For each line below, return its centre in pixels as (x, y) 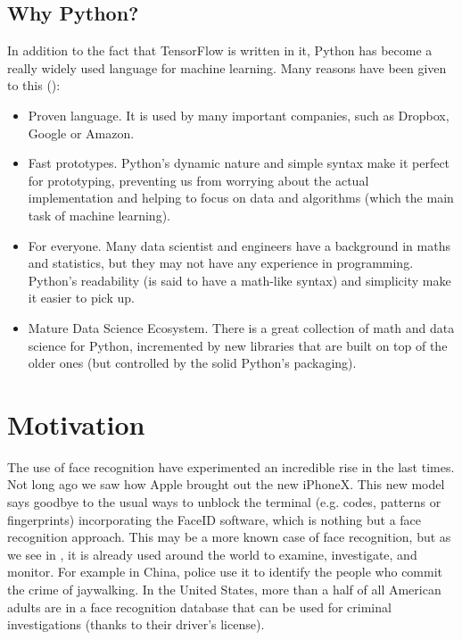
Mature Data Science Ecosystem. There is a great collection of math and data (241, 327)
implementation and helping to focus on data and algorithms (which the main (241, 198)
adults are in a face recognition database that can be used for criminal (199, 607)
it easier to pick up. (81, 298)
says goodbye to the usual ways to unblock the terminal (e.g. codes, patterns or (224, 502)
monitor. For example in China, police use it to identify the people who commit (225, 572)
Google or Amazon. (81, 133)
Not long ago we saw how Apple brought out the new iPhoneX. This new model (226, 484)
